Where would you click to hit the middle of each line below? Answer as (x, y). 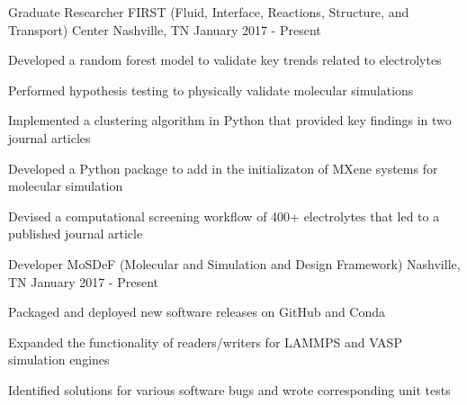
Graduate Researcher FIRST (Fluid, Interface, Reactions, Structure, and (209, 12)
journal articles (49, 137)
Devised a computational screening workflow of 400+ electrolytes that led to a (224, 216)
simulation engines (59, 360)
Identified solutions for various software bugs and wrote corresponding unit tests (229, 389)
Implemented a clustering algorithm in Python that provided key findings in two (230, 120)
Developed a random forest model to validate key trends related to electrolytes (225, 60)
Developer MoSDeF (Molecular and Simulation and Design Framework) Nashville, (234, 263)
